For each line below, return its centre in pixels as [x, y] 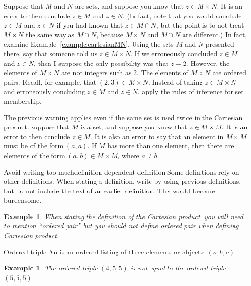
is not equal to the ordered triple [178, 268]
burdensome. [23, 200]
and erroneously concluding [45, 91]
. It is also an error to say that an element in [157, 136]
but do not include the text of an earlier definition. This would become [109, 190]
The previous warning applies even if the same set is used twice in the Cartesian [123, 117]
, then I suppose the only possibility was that [101, 63]
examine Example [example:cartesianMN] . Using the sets [89, 44]
